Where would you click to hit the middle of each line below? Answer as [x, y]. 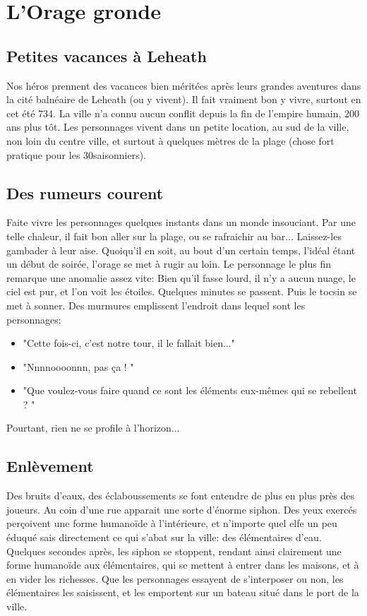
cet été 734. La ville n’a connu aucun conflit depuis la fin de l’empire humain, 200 [183, 113]
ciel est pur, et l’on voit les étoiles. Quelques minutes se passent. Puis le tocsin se [182, 291]
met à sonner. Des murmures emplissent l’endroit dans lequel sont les [156, 305]
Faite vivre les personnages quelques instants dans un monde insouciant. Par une [181, 222]
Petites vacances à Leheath [107, 55]
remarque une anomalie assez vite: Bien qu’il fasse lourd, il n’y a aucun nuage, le [181, 277]
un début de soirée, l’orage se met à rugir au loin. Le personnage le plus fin [169, 264]
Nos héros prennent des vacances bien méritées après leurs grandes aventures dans [184, 85]
